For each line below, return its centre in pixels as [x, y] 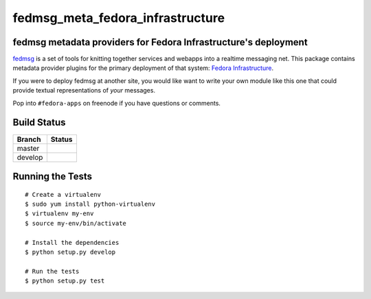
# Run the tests [52, 271]
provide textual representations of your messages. [84, 91]
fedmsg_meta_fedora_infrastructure [119, 18]
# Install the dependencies [72, 242]
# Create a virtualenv [63, 194]
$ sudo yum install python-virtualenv [90, 204]
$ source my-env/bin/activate [76, 223]
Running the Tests [53, 176]
